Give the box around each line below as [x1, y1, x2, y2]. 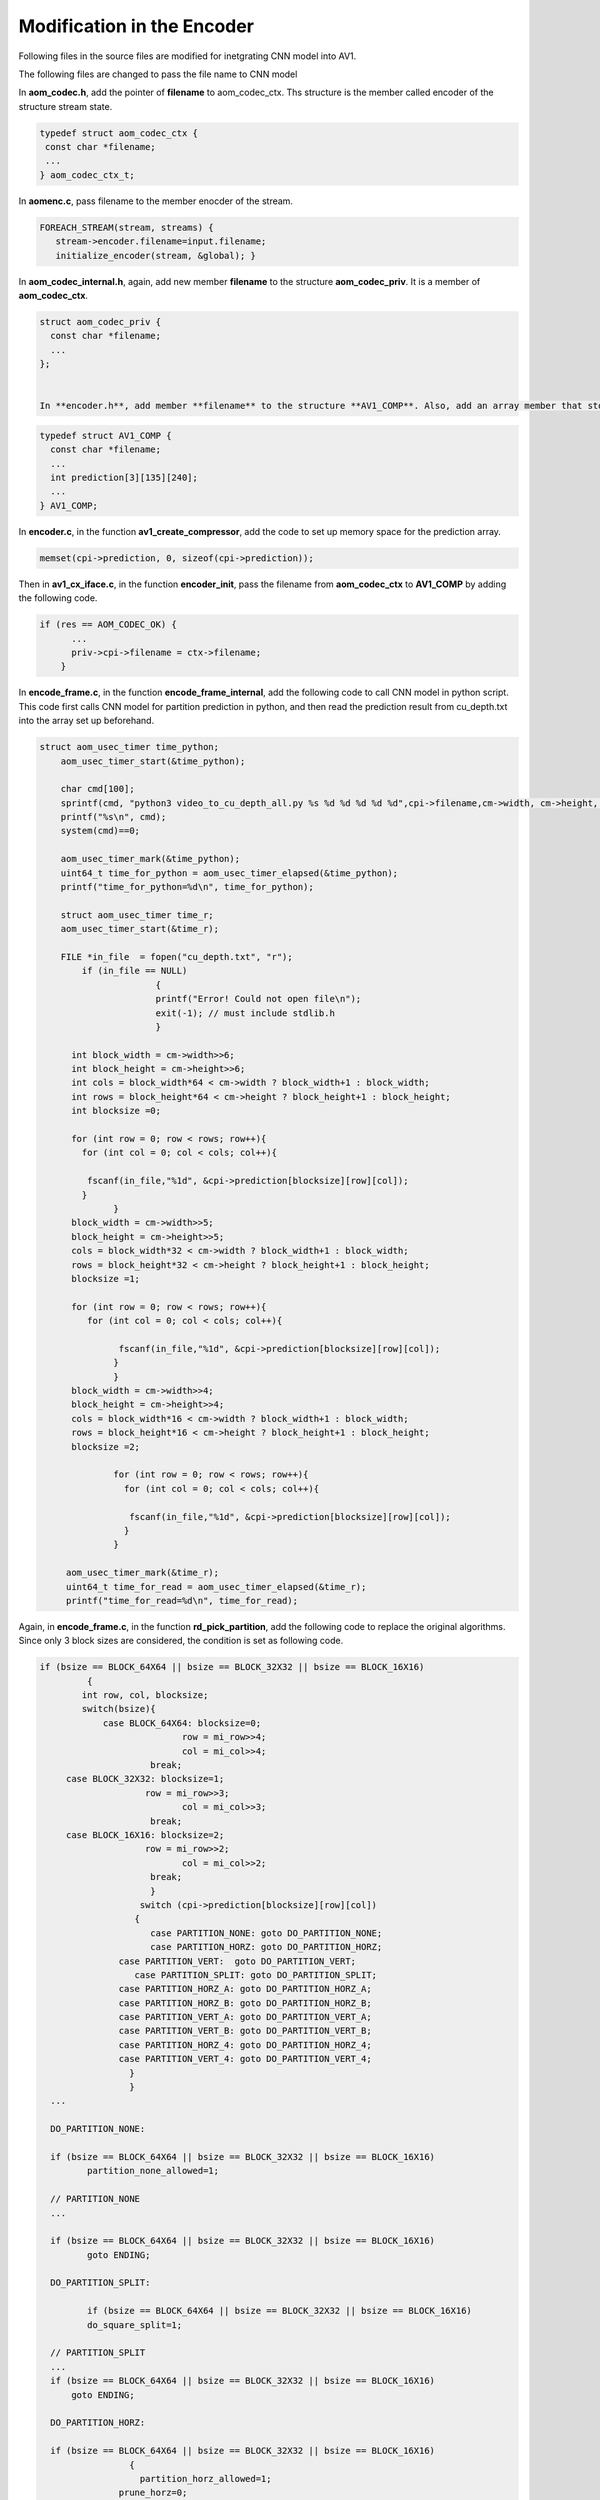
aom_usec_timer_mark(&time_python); [60, 853, 240, 865]
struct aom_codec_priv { [39, 316, 162, 327]
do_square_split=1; [86, 2319, 183, 2330]
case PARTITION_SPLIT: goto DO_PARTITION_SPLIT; [134, 1969, 378, 1980]
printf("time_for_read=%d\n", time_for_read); [65, 1595, 299, 1606]
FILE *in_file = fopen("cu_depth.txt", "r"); [60, 951, 294, 962]
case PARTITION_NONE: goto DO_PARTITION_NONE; [150, 1927, 383, 1939]
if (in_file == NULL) [81, 965, 188, 977]
